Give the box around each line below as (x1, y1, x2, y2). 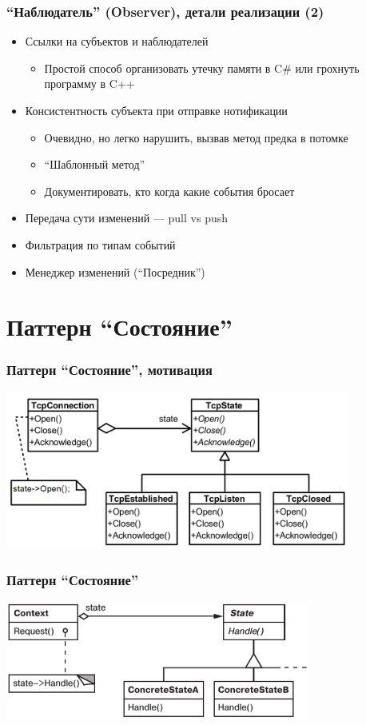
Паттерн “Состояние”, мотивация (6, 360, 213, 380)
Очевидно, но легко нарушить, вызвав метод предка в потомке (44, 129, 348, 145)
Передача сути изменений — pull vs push (25, 209, 229, 226)
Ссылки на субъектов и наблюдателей (25, 33, 209, 50)
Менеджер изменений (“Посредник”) (25, 263, 205, 280)
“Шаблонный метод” (44, 156, 145, 173)
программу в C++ (44, 75, 135, 92)
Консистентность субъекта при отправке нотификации (25, 102, 288, 118)
